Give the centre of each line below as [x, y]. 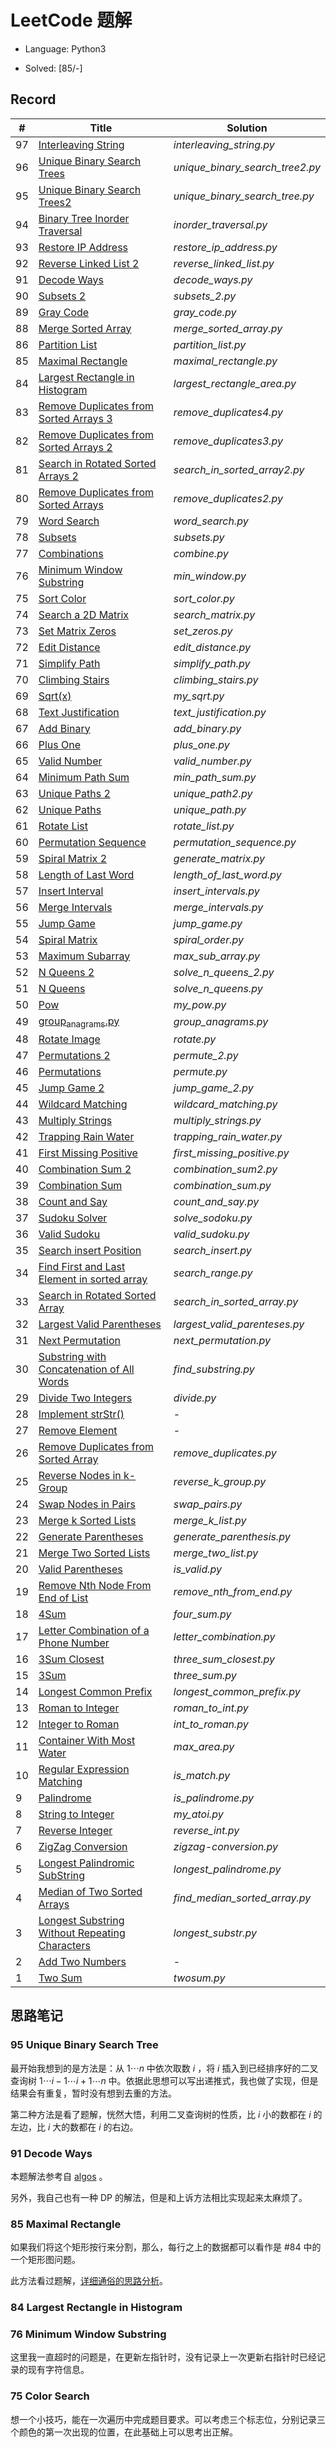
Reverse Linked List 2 [89, 263]
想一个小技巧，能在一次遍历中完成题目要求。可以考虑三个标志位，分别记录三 [168, 2419]
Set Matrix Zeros [77, 631]
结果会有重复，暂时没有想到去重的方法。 [93, 2093]
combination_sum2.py [225, 1169]
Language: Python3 [65, 48]
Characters [64, 1945]
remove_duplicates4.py [228, 412]
